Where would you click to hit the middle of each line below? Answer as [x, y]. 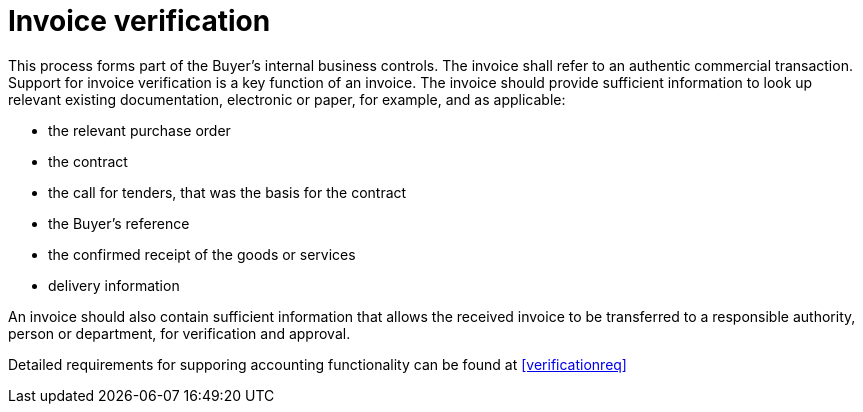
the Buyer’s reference [119, 223]
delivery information [114, 285]
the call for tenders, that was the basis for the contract [227, 192]
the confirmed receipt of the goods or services [202, 254]
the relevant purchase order [139, 130]
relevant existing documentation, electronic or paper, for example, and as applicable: [287, 99]
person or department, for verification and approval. [179, 333]
